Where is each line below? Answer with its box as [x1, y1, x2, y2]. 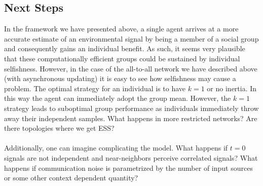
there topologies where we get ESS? [4, 123, 115, 133]
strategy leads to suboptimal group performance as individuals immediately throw [4, 102, 259, 113]
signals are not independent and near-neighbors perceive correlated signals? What [4, 152, 258, 163]
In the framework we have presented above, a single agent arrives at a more [4, 23, 239, 34]
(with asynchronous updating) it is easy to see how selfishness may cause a [4, 73, 236, 84]
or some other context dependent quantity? [4, 172, 138, 183]
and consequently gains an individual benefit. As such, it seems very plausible [4, 43, 245, 54]
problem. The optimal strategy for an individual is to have [4, 83, 186, 93]
